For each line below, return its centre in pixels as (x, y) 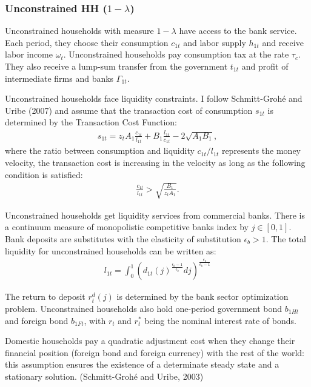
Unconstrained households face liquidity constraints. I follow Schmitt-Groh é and (154, 98)
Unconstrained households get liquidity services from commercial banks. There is (155, 215)
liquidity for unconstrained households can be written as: (111, 250)
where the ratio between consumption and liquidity (100, 150)
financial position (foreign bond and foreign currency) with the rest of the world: (155, 352)
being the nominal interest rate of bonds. (220, 320)
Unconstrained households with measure (79, 31)
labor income (29, 54)
